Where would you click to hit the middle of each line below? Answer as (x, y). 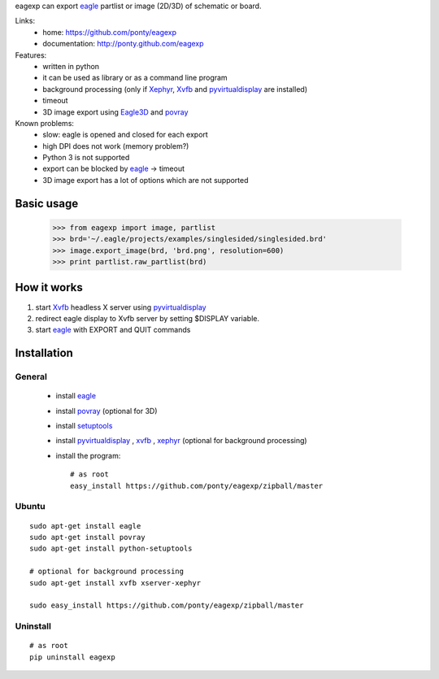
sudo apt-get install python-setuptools (111, 548)
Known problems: (45, 123)
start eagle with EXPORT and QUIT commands (113, 330)
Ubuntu (30, 507)
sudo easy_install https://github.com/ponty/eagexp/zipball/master (167, 605)
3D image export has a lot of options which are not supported (146, 180)
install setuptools (84, 426)
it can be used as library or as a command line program (135, 78)
